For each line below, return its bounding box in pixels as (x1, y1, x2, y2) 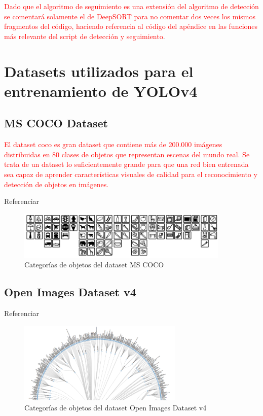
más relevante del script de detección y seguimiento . (4, 30, 165, 41)
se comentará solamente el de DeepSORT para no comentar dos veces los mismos (4, 11, 255, 21)
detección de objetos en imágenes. (4, 179, 109, 189)
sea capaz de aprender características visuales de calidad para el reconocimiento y (4, 168, 257, 179)
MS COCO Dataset (4, 115, 108, 131)
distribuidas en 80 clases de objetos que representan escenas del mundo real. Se (4, 149, 250, 159)
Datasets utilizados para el (4, 60, 194, 81)
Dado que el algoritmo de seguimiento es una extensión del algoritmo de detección (4, 1, 259, 11)
